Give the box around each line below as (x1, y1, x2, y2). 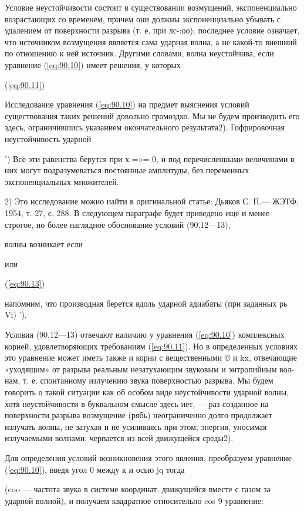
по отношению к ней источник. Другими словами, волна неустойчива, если (5, 47, 274, 59)
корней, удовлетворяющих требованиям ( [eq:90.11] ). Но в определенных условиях (5, 339, 298, 352)
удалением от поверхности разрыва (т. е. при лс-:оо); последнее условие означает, (5, 24, 300, 36)
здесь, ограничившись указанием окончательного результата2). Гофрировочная (5, 121, 285, 133)
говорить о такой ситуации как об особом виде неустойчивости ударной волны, (5, 386, 289, 398)
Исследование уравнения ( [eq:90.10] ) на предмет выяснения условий (5, 98, 249, 110)
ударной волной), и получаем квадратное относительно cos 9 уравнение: (5, 494, 264, 506)
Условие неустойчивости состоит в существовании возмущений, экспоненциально (5, 1, 297, 13)
